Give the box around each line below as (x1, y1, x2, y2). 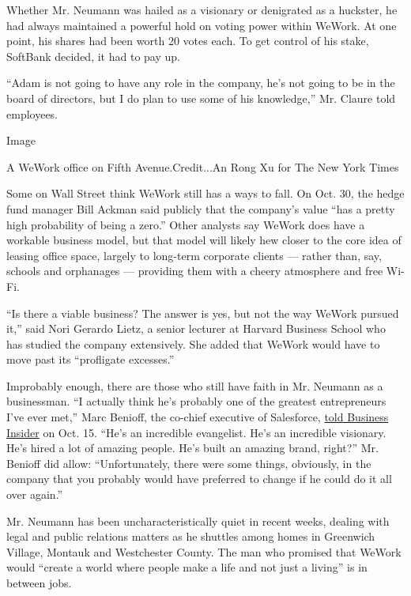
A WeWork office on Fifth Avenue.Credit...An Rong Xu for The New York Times (6, 158, 399, 175)
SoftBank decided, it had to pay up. (6, 47, 180, 64)
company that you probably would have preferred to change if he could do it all (6, 470, 392, 487)
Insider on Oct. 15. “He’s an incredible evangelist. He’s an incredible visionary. (6, 424, 386, 440)
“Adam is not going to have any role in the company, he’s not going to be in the (6, 74, 395, 91)
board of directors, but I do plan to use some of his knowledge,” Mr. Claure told (6, 89, 396, 106)
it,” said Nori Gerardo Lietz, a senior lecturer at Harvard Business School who (6, 320, 386, 337)
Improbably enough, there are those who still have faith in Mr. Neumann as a (6, 377, 383, 394)
